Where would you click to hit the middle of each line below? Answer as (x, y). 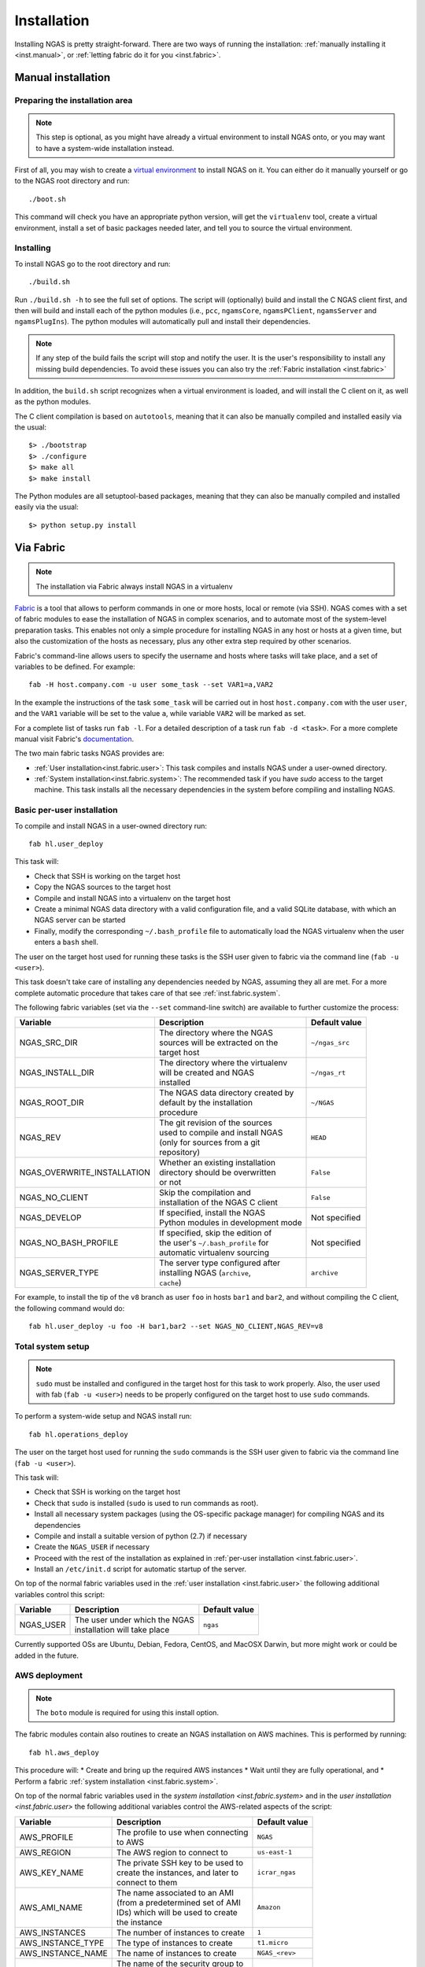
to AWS (131, 1842)
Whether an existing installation (217, 1163)
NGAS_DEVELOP (50, 1218)
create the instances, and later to (178, 1873)
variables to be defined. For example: (75, 666)
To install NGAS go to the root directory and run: (92, 264)
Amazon (269, 1908)
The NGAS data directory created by (226, 1093)
